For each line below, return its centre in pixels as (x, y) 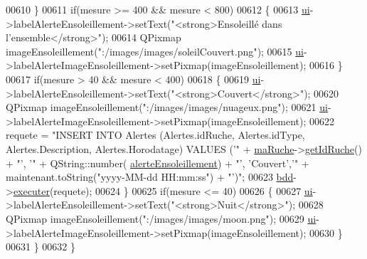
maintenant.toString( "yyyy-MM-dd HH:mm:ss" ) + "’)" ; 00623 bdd (150, 177)
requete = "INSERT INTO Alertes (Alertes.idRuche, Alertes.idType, (155, 135)
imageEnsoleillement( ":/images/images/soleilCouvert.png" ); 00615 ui (155, 51)
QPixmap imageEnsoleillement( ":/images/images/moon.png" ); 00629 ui (161, 218)
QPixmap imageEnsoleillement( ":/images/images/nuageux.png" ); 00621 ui (167, 107)
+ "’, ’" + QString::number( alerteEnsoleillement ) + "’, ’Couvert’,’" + (158, 163)
